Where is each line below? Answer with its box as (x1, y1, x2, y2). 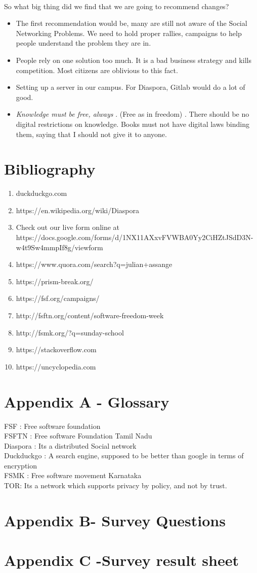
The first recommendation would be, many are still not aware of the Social (16, 18, 247, 28)
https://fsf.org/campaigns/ (16, 293, 100, 304)
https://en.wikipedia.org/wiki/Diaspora (16, 205, 139, 215)
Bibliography (4, 158, 96, 179)
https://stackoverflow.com (16, 344, 97, 355)
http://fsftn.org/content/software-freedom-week (16, 310, 164, 320)
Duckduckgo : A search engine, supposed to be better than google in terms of (4, 450, 244, 461)
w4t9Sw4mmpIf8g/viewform (16, 242, 103, 252)
